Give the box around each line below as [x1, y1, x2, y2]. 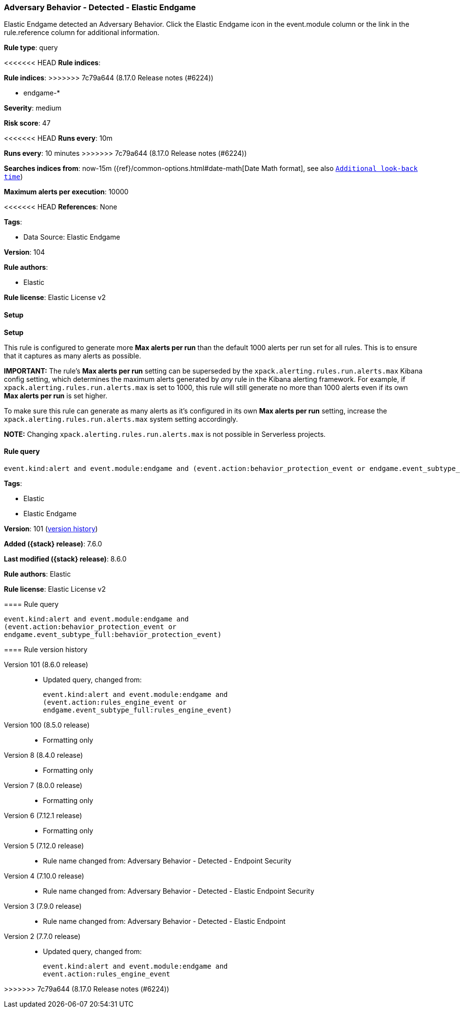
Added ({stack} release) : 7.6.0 [4, 539, 102, 548]
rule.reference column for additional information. [4, 28, 160, 37]
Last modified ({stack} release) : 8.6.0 [4, 554, 127, 563]
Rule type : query [4, 43, 58, 52]
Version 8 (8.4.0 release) [4, 750, 83, 759]
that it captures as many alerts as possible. [4, 351, 141, 360]
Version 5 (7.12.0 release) [4, 841, 84, 850]
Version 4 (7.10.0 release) [4, 871, 84, 880]
